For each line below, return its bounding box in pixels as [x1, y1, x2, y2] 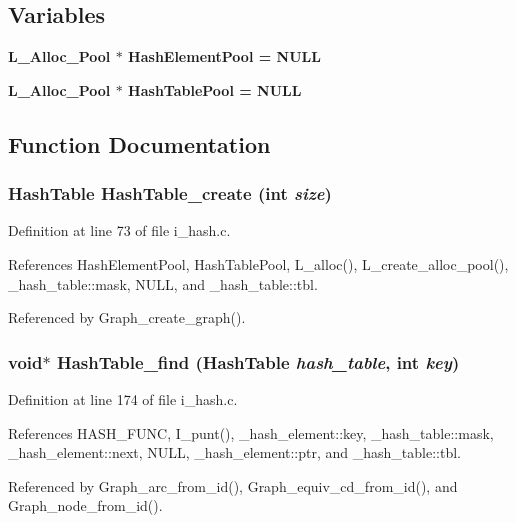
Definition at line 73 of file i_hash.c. [8, 220, 231, 241]
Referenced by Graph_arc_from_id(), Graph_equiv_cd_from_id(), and [8, 475, 458, 496]
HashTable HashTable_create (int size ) [8, 181, 332, 206]
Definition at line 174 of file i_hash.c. [8, 388, 238, 409]
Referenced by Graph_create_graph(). [8, 307, 246, 328]
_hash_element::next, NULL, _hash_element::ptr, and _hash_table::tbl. [8, 442, 461, 463]
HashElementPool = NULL [128, 46, 321, 67]
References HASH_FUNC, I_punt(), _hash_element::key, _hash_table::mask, [8, 422, 494, 443]
